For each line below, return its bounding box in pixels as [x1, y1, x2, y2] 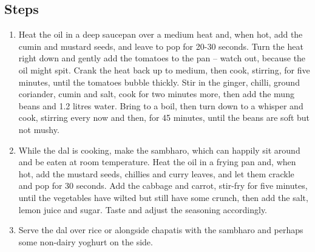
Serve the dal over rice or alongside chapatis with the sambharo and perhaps [18, 223, 303, 236]
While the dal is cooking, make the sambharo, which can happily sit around [18, 143, 300, 156]
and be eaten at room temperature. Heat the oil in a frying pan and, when [18, 155, 296, 168]
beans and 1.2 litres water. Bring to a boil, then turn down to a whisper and [18, 99, 303, 112]
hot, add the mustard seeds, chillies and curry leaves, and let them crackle [18, 167, 294, 180]
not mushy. [18, 123, 59, 135]
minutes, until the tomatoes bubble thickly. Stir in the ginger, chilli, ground [18, 75, 300, 88]
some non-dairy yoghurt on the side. [18, 235, 153, 248]
